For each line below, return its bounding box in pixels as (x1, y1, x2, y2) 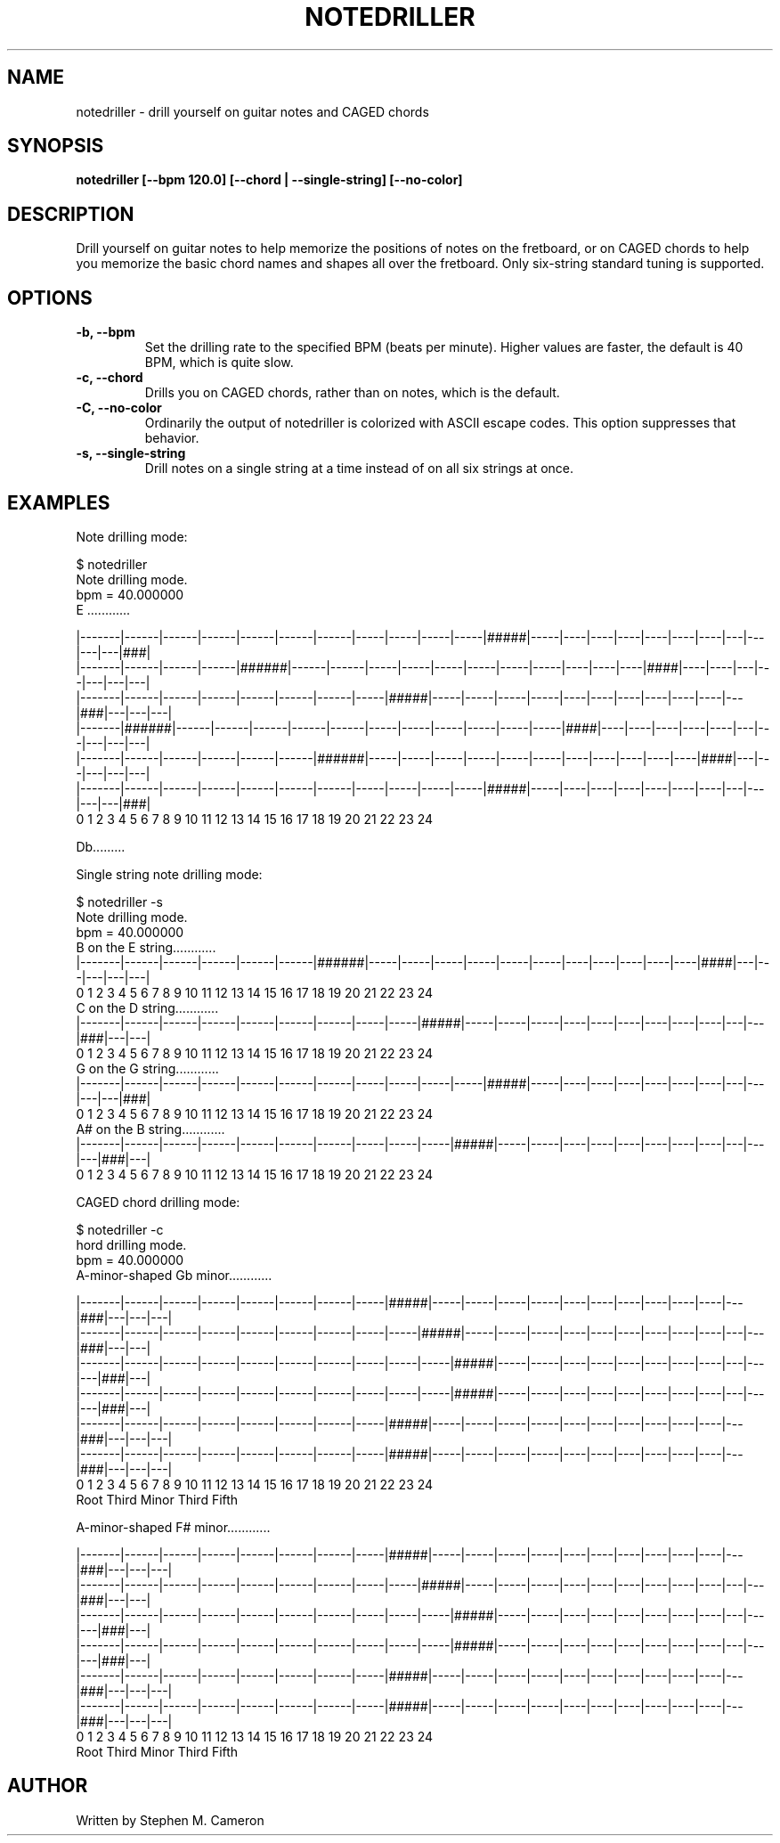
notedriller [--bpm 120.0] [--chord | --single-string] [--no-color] (76, 172, 463, 188)
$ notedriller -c (76, 1221, 164, 1237)
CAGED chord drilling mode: (76, 1194, 240, 1210)
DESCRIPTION (7, 202, 134, 225)
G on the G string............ (76, 1060, 219, 1076)
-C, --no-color (76, 400, 162, 416)
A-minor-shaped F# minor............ (76, 1519, 271, 1535)
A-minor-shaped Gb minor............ (76, 1267, 272, 1283)
